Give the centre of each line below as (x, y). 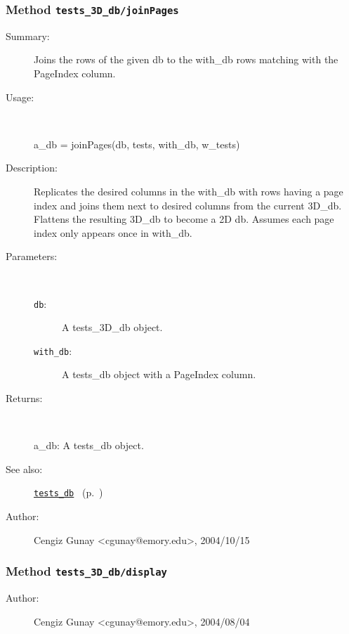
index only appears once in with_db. (113, 232)
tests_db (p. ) (68, 492)
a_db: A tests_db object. (89, 445)
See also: (24, 468)
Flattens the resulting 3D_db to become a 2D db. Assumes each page (184, 219)
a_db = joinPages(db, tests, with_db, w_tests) (137, 144)
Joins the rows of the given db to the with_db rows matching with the (186, 59)
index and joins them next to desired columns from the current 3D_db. (188, 205)
